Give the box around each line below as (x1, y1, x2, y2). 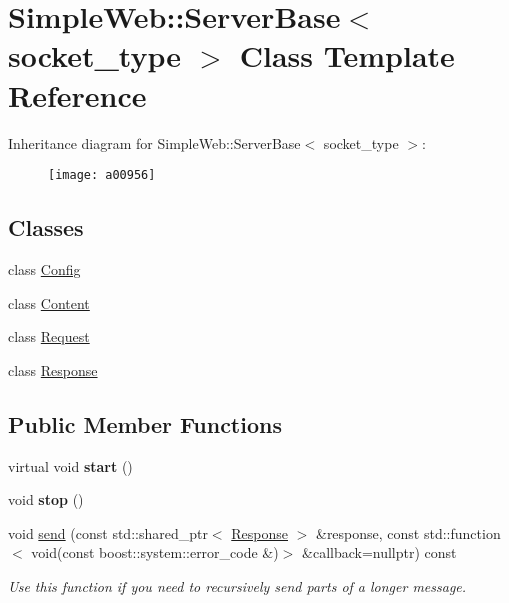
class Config (8, 258, 81, 279)
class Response (8, 359, 98, 380)
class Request (8, 326, 90, 347)
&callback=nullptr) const (302, 542, 457, 563)
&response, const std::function (315, 522, 501, 543)
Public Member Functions (8, 408, 282, 439)
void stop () (8, 489, 84, 510)
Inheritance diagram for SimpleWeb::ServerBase (8, 132, 301, 153)
